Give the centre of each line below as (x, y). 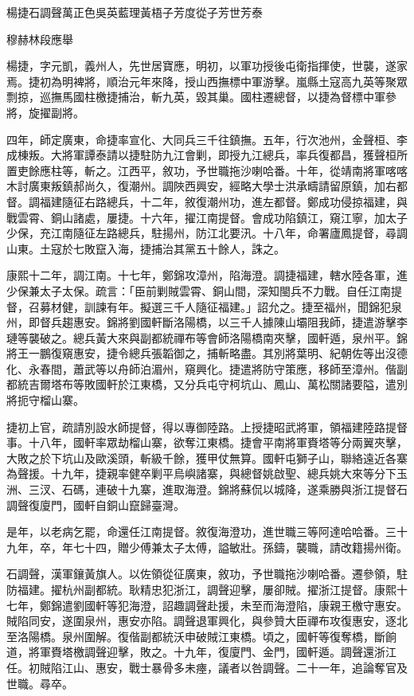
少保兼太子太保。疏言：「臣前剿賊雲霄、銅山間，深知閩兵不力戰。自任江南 (199, 290)
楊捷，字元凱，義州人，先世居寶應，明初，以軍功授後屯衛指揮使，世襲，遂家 (207, 66)
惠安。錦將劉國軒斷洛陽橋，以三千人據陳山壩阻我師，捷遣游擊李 (240, 322)
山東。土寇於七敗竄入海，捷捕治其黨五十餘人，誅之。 (146, 248)
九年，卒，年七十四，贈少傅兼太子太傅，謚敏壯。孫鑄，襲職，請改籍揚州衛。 (207, 547)
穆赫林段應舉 (40, 39)
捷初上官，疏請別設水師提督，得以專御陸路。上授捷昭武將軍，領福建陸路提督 (207, 426)
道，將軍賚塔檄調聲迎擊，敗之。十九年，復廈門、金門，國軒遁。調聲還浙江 (201, 652)
